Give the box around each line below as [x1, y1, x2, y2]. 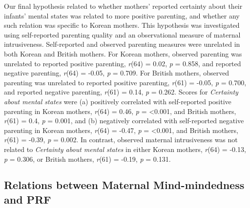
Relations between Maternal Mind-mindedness [4, 177, 245, 192]
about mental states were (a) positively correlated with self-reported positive [4, 96, 231, 106]
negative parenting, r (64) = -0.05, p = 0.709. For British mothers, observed [4, 68, 229, 78]
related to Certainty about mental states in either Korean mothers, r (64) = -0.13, [4, 144, 246, 154]
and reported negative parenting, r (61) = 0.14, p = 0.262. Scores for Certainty [4, 87, 238, 97]
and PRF [4, 191, 51, 207]
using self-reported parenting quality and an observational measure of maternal [4, 29, 241, 39]
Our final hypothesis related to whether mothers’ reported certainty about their [4, 1, 243, 11]
